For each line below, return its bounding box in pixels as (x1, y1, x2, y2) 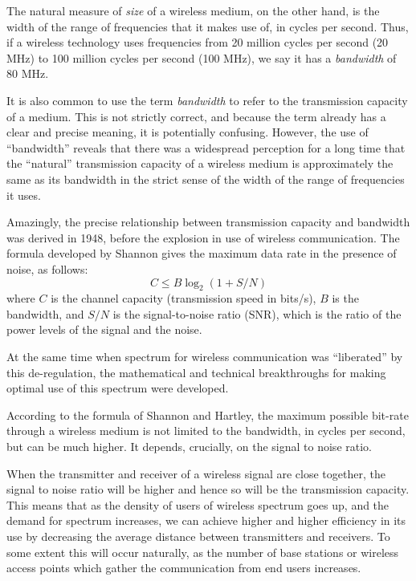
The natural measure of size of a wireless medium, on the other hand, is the (6, 2, 380, 18)
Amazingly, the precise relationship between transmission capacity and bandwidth (6, 213, 410, 230)
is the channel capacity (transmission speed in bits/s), (51, 290, 316, 307)
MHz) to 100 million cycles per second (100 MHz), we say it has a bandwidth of (6, 49, 397, 66)
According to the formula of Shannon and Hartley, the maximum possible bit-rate (6, 406, 409, 423)
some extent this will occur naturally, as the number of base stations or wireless (6, 543, 399, 560)
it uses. (6, 186, 41, 203)
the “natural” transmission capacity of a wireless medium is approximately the (6, 155, 394, 172)
